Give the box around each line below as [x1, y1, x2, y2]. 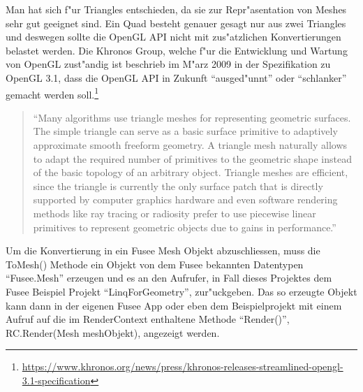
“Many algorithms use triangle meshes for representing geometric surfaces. [33, 110, 351, 124]
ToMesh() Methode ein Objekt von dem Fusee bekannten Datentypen [6, 256, 304, 271]
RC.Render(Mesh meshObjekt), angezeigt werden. [6, 325, 220, 340]
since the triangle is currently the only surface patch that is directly [33, 178, 323, 193]
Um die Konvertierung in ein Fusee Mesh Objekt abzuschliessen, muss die [6, 243, 320, 258]
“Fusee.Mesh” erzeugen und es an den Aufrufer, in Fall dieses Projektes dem [6, 270, 332, 285]
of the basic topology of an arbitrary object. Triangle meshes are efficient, [33, 165, 348, 180]
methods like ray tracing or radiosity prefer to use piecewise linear [33, 205, 316, 220]
